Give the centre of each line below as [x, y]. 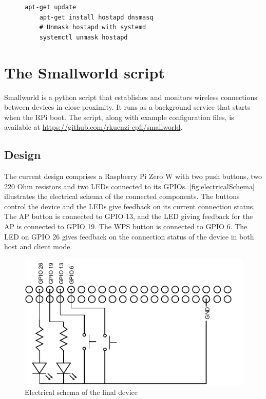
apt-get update [51, 7]
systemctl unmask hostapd [83, 37]
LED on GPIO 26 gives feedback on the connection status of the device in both [129, 236]
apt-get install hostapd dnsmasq [96, 17]
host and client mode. [38, 246]
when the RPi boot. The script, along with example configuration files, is [119, 117]
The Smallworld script [84, 72]
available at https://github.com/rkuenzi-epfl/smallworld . [93, 127]
